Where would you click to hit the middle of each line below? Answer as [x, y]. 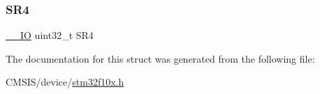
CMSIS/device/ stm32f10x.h [65, 82]
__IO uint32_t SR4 [50, 35]
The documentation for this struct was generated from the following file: [160, 58]
